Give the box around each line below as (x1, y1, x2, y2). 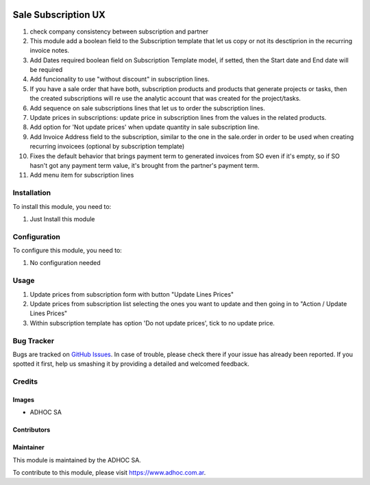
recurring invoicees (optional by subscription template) (29, 142, 185, 151)
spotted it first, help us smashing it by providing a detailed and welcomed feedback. (12, 360, 249, 368)
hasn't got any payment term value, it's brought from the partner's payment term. (29, 161, 260, 169)
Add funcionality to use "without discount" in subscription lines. (29, 75, 210, 84)
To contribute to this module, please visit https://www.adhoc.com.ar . (12, 469, 206, 477)
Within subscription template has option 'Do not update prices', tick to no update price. (29, 319, 275, 327)
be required (29, 66, 63, 74)
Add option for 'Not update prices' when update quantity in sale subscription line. (29, 123, 260, 132)
